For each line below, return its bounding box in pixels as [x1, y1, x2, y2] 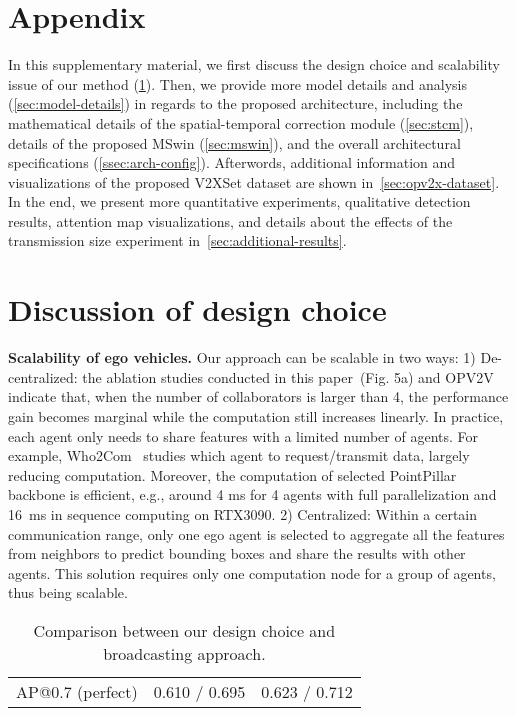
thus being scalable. [8, 582, 128, 603]
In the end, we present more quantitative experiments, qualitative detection [8, 191, 471, 212]
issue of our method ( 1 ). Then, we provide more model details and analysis [8, 73, 467, 94]
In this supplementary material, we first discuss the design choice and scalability [8, 54, 500, 75]
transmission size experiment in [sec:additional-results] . [8, 230, 347, 251]
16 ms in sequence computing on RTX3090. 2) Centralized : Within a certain [8, 503, 478, 524]
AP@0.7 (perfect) [16, 679, 138, 703]
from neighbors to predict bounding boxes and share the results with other [8, 543, 466, 564]
